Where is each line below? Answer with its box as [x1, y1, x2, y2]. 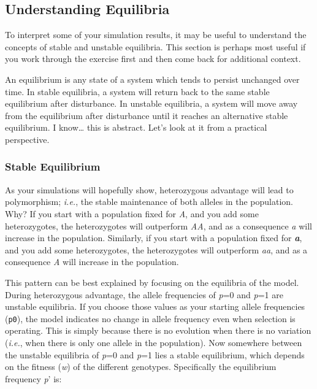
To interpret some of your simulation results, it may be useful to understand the [5, 28, 307, 41]
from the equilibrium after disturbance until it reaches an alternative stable [5, 109, 288, 121]
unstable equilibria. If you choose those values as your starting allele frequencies [5, 300, 305, 313]
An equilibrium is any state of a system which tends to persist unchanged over [5, 72, 300, 85]
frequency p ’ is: [5, 372, 62, 385]
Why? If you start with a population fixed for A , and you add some [5, 207, 259, 220]
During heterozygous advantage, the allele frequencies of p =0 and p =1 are [5, 288, 283, 301]
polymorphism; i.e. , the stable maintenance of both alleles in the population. [5, 195, 293, 208]
